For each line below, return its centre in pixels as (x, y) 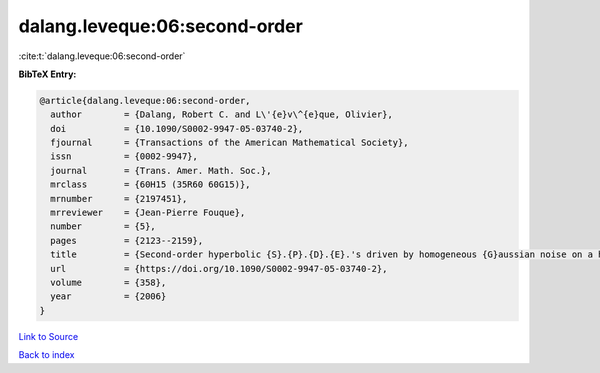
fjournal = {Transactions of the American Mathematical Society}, (229, 143)
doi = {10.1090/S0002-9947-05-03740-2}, (177, 128)
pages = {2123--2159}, (127, 240)
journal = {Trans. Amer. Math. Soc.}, (161, 170)
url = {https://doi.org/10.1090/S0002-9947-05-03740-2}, (219, 268)
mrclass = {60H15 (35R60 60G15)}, (150, 184)
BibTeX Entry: (47, 74)
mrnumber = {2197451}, (119, 198)
